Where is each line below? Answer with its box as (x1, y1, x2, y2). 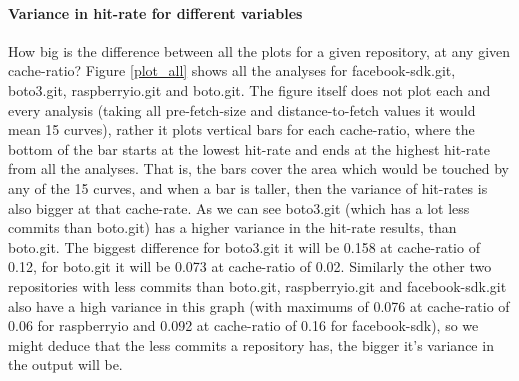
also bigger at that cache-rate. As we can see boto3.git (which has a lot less (8, 197, 470, 218)
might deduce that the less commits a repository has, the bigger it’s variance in (8, 334, 494, 355)
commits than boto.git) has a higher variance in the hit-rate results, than (8, 217, 457, 238)
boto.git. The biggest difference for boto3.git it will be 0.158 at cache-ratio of (8, 236, 480, 257)
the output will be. (8, 354, 123, 375)
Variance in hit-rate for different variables (8, 2, 303, 23)
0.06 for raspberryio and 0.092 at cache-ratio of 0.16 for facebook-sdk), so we (8, 315, 479, 336)
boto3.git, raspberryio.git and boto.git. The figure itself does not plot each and (8, 79, 491, 100)
